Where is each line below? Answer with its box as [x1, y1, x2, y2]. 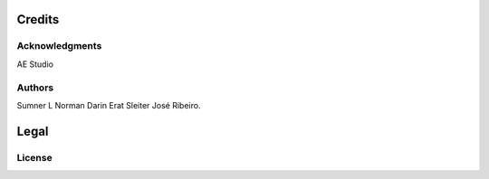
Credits [16, 12, 60, 27]
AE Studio [16, 59, 54, 70]
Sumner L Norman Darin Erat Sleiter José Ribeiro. [16, 99, 201, 110]
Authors [16, 81, 54, 94]
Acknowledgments [16, 40, 102, 52]
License [16, 151, 53, 164]
